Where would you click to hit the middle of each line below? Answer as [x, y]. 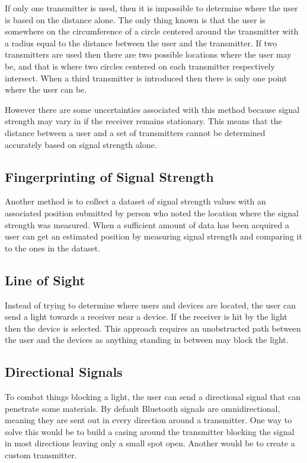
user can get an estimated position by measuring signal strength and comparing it [153, 236]
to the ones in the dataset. [53, 248]
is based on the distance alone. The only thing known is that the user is [135, 19]
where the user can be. [46, 89]
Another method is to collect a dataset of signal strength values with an [135, 201]
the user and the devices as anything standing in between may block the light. [147, 340]
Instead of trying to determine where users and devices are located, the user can [150, 305]
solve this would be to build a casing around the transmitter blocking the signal [150, 431]
